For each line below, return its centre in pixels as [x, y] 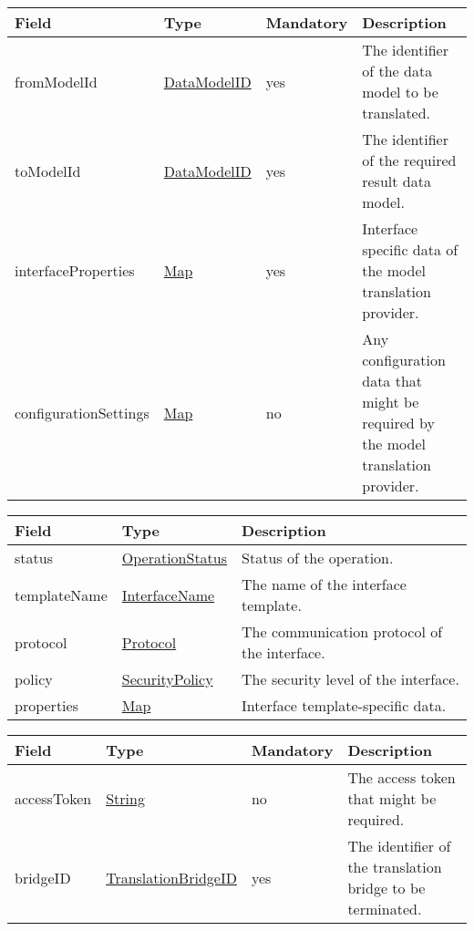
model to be [400, 92]
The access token [402, 777]
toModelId [48, 171]
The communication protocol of [342, 631]
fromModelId [56, 81]
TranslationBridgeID [171, 877]
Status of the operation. [318, 558]
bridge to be [386, 888]
